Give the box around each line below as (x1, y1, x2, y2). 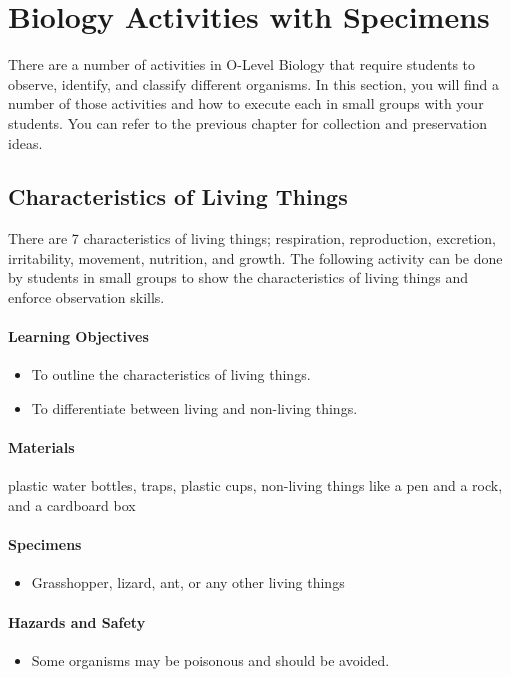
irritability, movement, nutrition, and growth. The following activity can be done (8, 247, 503, 268)
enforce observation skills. (8, 287, 165, 308)
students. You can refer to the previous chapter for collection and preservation (8, 112, 487, 133)
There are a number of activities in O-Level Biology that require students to (8, 54, 476, 75)
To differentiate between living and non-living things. (31, 398, 358, 419)
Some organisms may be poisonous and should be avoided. (31, 649, 390, 670)
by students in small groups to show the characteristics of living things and (8, 267, 469, 288)
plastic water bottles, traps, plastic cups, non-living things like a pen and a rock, (8, 475, 503, 496)
